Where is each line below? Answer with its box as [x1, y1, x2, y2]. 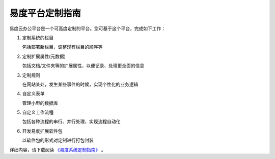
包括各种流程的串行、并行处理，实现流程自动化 [22, 118, 121, 124]
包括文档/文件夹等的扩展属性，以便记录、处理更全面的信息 [22, 62, 145, 69]
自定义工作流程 [22, 109, 53, 115]
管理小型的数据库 [22, 100, 58, 106]
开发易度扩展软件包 [22, 128, 63, 134]
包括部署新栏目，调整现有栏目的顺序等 [22, 44, 103, 50]
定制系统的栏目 [22, 35, 53, 41]
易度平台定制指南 [9, 8, 81, 19]
